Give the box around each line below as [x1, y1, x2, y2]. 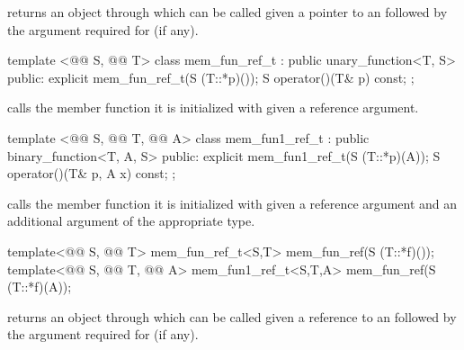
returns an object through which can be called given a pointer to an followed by [7, 3, 448, 21]
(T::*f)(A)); [7, 277, 72, 296]
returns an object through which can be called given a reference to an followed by [7, 307, 457, 326]
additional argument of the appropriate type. [7, 211, 255, 230]
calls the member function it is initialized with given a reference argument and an [7, 193, 458, 212]
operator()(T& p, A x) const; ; [7, 164, 176, 183]
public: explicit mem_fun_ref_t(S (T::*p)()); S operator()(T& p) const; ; [7, 67, 415, 86]
